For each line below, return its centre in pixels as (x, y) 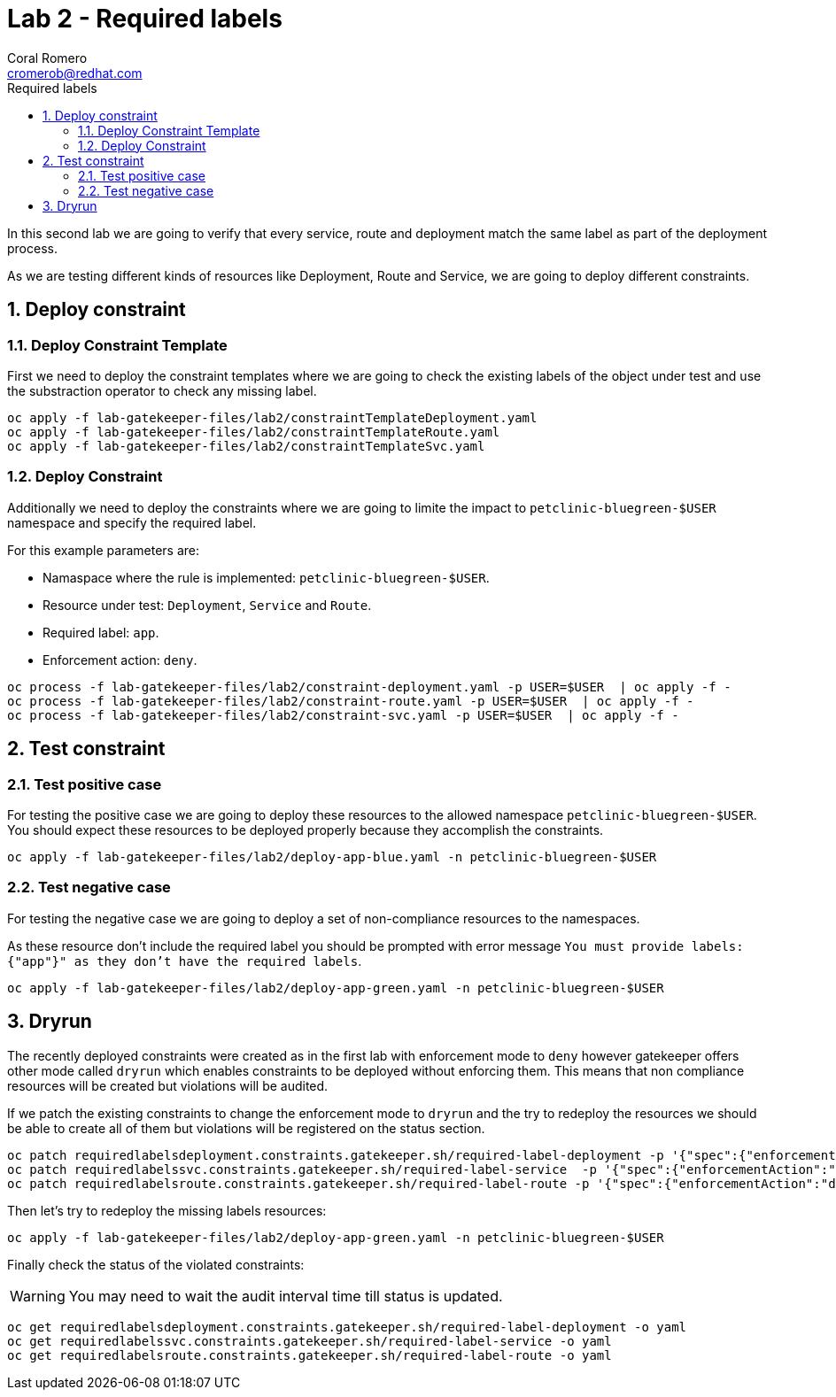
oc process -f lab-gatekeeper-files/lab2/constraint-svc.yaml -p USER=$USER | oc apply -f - (343, 715)
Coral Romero (47, 58)
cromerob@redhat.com (75, 73)
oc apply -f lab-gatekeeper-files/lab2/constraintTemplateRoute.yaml (254, 432)
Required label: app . (101, 632)
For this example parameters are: (103, 550)
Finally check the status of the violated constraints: (156, 1264)
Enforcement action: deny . (120, 660)
